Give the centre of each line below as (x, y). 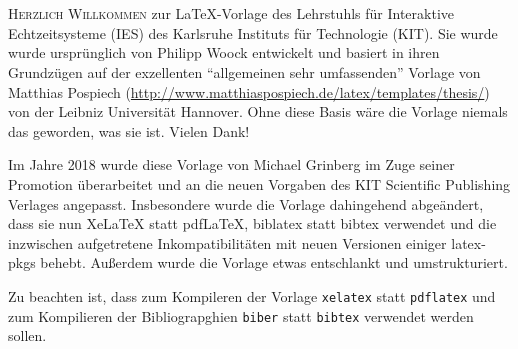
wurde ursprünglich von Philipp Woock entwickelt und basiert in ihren (224, 52)
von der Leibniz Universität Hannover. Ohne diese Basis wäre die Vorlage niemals (258, 111)
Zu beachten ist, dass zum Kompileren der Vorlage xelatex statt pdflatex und (252, 295)
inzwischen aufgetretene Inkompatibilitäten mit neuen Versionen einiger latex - (247, 242)
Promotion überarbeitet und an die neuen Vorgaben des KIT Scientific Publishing (259, 183)
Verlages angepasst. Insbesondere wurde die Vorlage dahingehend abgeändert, (246, 203)
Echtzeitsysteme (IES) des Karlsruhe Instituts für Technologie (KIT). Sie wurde (253, 32)
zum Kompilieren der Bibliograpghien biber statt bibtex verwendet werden (241, 315)
